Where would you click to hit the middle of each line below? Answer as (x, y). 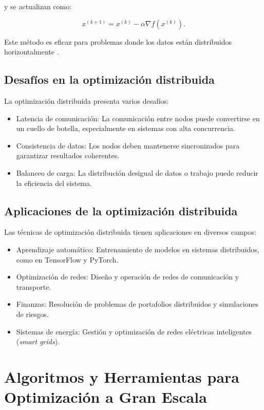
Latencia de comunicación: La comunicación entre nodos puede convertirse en (138, 118)
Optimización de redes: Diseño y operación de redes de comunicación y (128, 277)
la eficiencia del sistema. (54, 183)
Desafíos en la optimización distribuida (109, 79)
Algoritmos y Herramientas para (122, 376)
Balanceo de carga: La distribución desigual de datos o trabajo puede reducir (137, 172)
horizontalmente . (32, 52)
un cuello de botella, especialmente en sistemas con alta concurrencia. (126, 128)
